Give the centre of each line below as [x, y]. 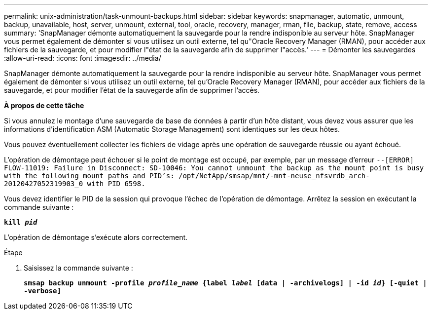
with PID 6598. [116, 184]
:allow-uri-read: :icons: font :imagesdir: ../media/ [83, 58]
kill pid [21, 222]
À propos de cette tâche [44, 105]
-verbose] [42, 291]
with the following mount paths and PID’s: [89, 176]
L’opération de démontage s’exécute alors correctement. [96, 237]
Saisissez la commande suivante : [78, 268]
